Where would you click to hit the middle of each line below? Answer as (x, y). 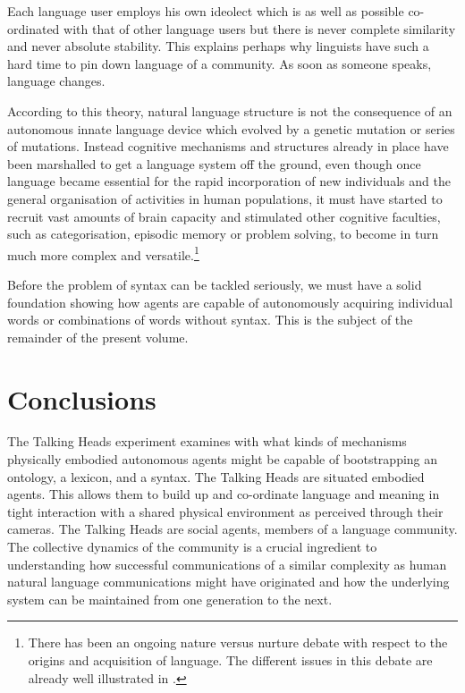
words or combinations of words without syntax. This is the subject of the (210, 320)
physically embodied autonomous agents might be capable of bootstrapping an (223, 459)
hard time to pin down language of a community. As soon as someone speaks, (220, 63)
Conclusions (82, 398)
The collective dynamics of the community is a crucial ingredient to (192, 547)
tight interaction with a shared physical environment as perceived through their (225, 511)
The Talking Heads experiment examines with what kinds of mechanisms (207, 441)
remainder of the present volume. (98, 337)
